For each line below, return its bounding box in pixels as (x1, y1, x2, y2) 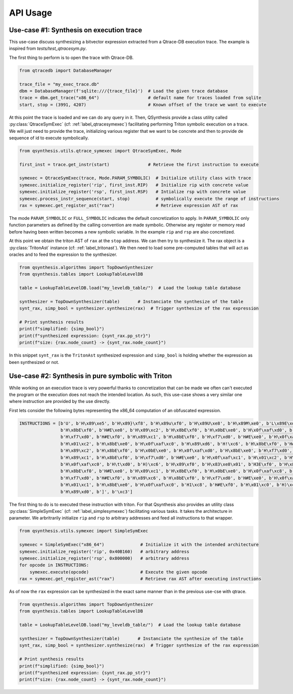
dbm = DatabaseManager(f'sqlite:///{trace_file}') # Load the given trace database (19, 88, 228, 94)
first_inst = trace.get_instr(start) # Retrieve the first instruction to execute (19, 162, 259, 167)
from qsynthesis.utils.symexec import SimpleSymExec (19, 528, 148, 534)
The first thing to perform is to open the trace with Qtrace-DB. (9, 54, 134, 61)
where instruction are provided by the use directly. (9, 399, 111, 404)
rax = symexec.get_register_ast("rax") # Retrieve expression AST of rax (19, 203, 239, 209)
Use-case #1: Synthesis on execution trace (9, 26, 143, 34)
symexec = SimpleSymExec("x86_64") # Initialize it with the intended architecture (19, 542, 259, 547)
